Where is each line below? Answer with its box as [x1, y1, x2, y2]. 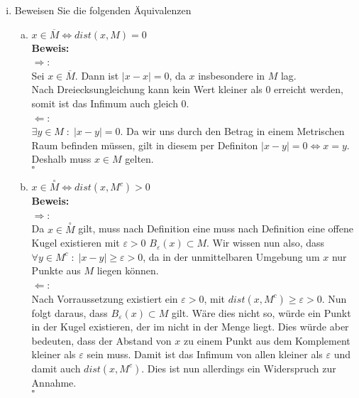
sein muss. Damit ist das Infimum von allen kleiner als [87, 347, 323, 362]
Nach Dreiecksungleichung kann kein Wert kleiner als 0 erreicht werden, [31, 82, 343, 97]
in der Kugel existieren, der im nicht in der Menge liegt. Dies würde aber [31, 319, 349, 334]
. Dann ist [74, 68, 119, 82]
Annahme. [31, 375, 77, 389]
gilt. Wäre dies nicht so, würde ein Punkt [171, 305, 351, 320]
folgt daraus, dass [31, 305, 108, 320]
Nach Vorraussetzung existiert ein [31, 291, 178, 306]
